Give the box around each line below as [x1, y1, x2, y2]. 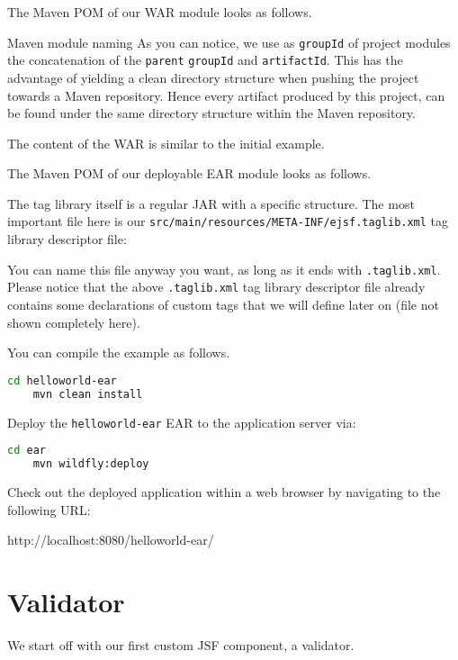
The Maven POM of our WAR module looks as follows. [7, 3, 312, 21]
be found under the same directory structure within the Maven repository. [7, 104, 416, 122]
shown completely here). [7, 312, 140, 331]
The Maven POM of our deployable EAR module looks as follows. [7, 164, 372, 183]
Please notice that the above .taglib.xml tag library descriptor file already [7, 277, 426, 296]
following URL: [7, 500, 91, 519]
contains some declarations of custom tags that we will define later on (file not [7, 295, 439, 314]
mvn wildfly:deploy [32, 457, 149, 471]
